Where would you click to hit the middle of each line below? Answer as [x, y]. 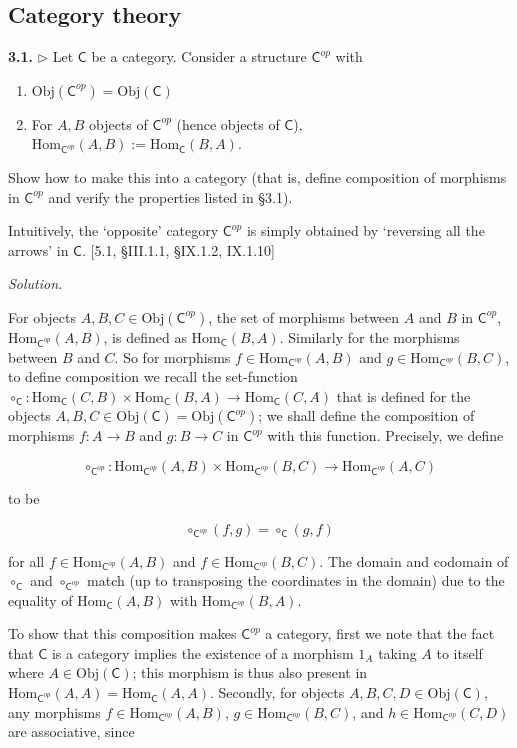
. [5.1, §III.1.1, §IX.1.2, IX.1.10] [178, 249]
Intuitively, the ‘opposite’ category [113, 230]
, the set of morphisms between [304, 316]
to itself [459, 652]
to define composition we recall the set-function [153, 376]
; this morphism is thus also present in [250, 672]
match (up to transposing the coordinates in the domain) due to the [296, 580]
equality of [40, 599]
